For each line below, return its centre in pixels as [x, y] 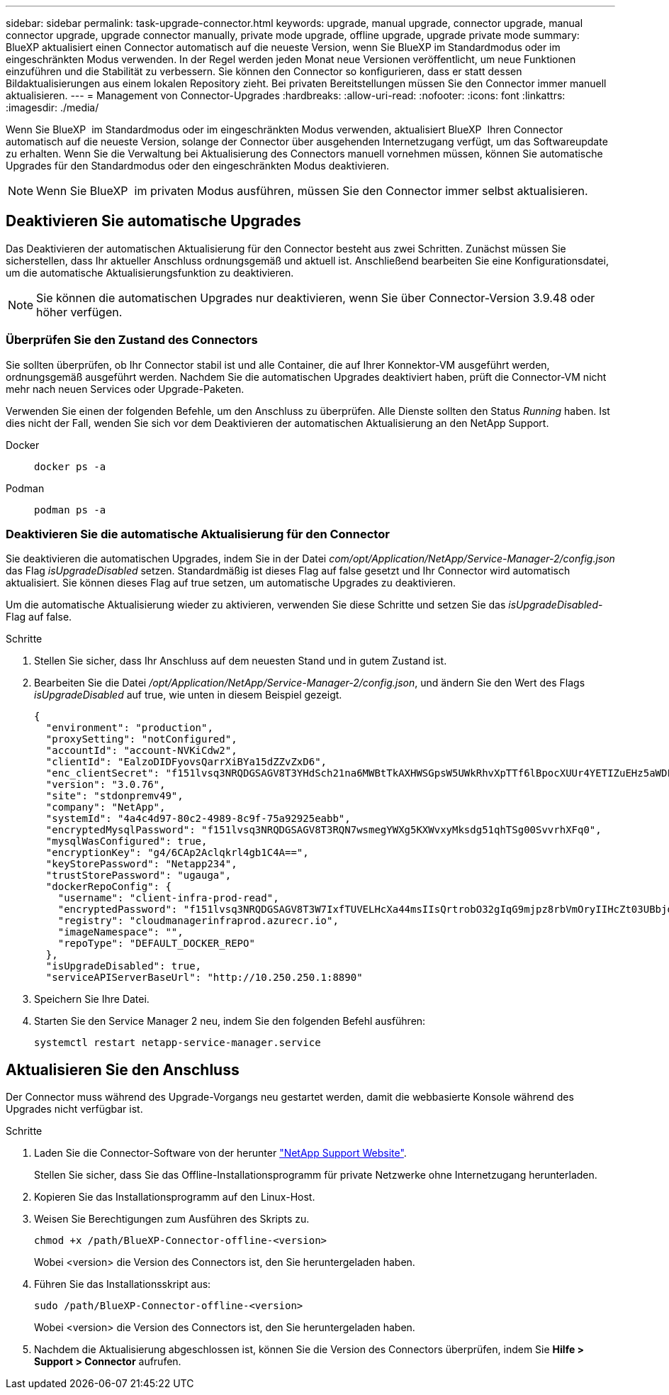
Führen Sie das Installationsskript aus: [123, 1284]
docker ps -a [70, 466]
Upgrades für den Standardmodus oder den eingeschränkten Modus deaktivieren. [197, 166]
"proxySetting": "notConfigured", [141, 739]
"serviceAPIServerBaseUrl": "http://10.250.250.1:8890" [204, 978]
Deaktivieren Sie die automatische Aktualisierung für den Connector [198, 534]
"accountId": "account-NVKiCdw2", [141, 751]
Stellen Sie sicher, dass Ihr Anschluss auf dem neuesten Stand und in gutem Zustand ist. [241, 661]
